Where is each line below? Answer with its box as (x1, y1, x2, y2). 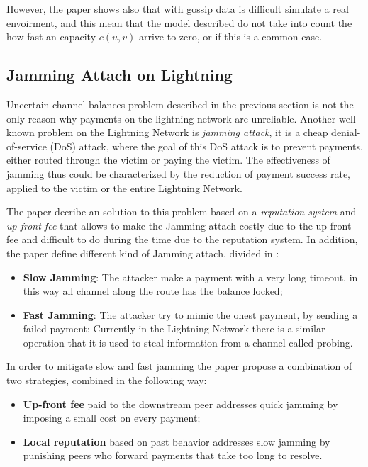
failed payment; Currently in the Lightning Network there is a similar (23, 321, 325, 336)
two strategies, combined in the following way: (6, 373, 207, 388)
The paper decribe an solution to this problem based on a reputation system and (6, 204, 357, 219)
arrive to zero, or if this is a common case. (138, 29, 323, 44)
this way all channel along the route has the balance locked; (23, 283, 283, 298)
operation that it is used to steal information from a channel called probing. (23, 334, 353, 349)
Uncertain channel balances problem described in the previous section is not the (6, 96, 354, 111)
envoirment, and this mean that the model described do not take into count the (6, 15, 352, 30)
